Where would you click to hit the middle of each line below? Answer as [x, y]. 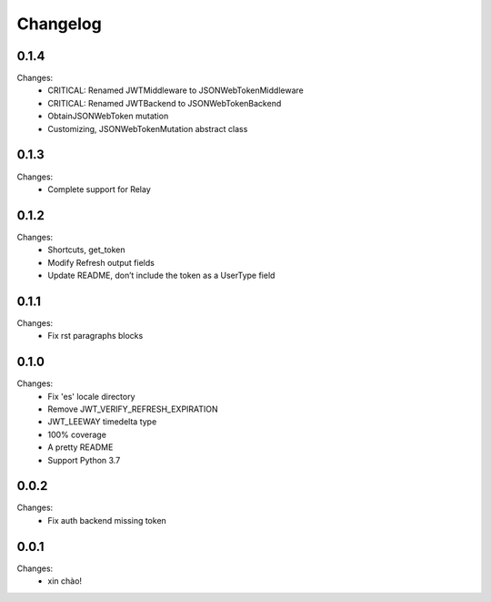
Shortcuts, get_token [87, 250]
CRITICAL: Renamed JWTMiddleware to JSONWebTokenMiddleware [175, 90]
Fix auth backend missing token [107, 520]
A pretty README [80, 447]
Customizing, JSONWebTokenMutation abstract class [148, 128]
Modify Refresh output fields [101, 262]
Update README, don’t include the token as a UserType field [161, 275]
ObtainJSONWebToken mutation [108, 116]
